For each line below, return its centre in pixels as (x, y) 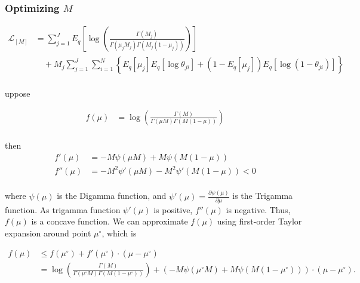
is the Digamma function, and (112, 196)
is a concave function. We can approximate (110, 221)
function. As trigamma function (63, 209)
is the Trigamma (263, 196)
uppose (18, 93)
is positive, (173, 209)
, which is (119, 233)
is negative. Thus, (258, 209)
